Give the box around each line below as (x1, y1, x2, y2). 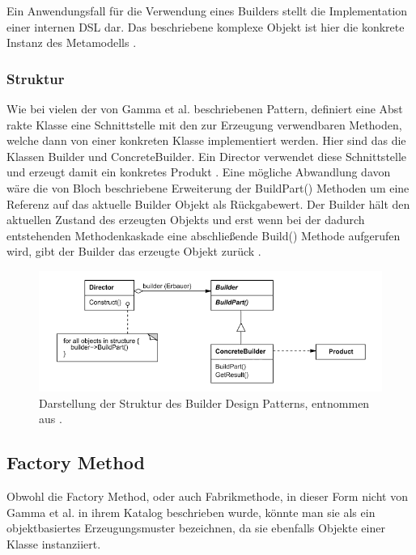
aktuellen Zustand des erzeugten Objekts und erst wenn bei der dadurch (6, 211, 365, 228)
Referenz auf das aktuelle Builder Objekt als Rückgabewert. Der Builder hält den (6, 195, 410, 212)
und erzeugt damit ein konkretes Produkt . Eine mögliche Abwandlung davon (6, 163, 391, 180)
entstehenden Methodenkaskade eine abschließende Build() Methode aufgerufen (6, 227, 401, 244)
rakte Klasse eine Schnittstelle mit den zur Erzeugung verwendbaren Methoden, (6, 116, 402, 133)
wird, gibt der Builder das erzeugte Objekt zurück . (6, 243, 261, 260)
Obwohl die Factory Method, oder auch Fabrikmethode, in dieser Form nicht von (6, 487, 408, 504)
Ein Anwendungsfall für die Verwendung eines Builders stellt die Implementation (6, 2, 408, 19)
